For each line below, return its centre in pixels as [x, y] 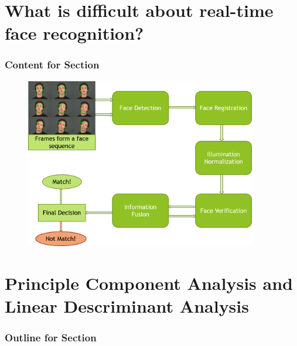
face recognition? [74, 33]
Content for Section [52, 65]
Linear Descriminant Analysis [127, 306]
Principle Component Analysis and [149, 283]
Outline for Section [51, 338]
